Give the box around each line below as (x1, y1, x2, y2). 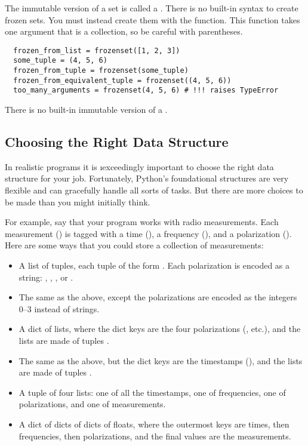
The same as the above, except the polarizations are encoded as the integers (19, 291, 297, 303)
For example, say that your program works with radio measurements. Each (5, 216, 279, 228)
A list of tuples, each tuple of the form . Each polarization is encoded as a (19, 259, 290, 272)
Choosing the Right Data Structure (5, 133, 229, 151)
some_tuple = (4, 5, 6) (13, 56, 107, 65)
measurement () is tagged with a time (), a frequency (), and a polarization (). (5, 227, 292, 239)
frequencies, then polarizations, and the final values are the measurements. (19, 429, 291, 442)
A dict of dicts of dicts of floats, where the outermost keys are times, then (19, 417, 289, 430)
